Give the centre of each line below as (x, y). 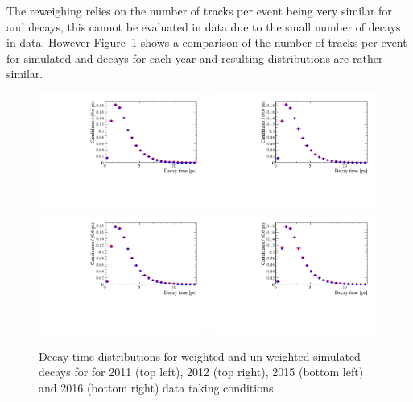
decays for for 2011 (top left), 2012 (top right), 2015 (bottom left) (201, 372)
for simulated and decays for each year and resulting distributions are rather (195, 58)
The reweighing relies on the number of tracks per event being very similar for (199, 10)
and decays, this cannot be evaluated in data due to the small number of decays (204, 26)
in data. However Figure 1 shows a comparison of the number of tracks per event (207, 42)
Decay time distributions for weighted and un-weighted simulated (200, 356)
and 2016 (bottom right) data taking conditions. (158, 387)
